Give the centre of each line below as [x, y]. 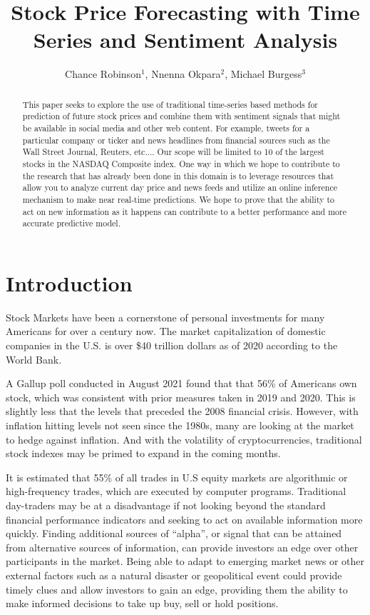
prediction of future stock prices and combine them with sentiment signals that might [181, 116]
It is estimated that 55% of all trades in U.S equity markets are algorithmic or [177, 477]
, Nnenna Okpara [183, 74]
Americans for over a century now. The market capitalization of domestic [166, 331]
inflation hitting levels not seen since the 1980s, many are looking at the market [180, 425]
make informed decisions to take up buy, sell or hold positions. [142, 603]
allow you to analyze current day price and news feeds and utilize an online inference [180, 187]
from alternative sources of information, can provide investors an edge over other [182, 547]
